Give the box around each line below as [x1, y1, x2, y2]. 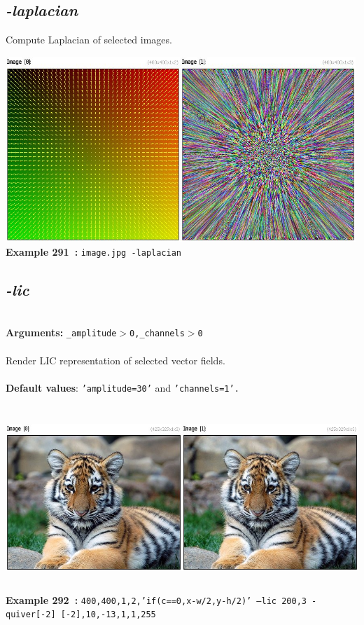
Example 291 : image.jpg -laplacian [6, 244, 181, 259]
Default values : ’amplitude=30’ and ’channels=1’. [6, 380, 239, 394]
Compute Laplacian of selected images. [6, 32, 172, 47]
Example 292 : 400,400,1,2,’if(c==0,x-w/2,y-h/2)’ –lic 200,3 [6, 592, 307, 607]
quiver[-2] [6, 610, 56, 620]
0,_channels [129, 329, 185, 339]
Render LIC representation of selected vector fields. [6, 352, 225, 367]
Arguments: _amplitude [6, 325, 117, 340]
